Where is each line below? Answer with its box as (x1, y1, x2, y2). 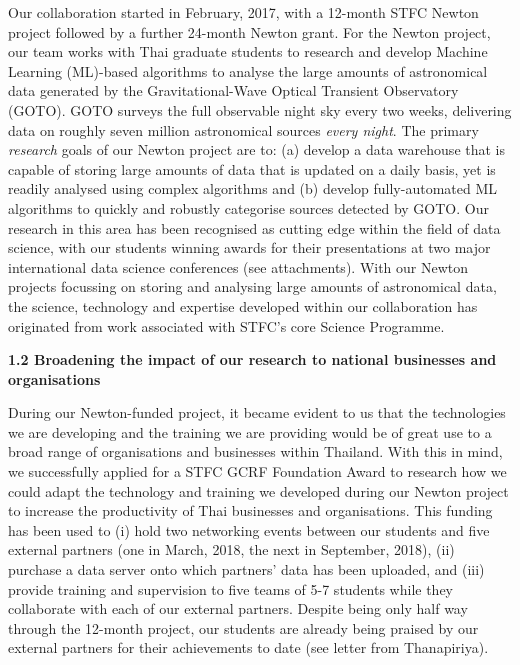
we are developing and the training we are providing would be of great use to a (8, 421, 492, 442)
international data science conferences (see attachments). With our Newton (8, 256, 469, 277)
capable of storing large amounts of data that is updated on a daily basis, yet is (8, 158, 496, 179)
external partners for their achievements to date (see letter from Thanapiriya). (8, 637, 489, 658)
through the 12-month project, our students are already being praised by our (8, 617, 479, 638)
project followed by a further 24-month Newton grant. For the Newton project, (8, 21, 491, 42)
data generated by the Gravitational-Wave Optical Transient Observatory (8, 80, 459, 101)
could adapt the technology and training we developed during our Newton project (8, 480, 509, 501)
